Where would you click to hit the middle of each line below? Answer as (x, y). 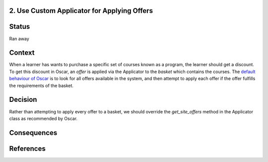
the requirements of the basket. (41, 85)
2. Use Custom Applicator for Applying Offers (81, 11)
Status (20, 27)
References (27, 148)
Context (22, 53)
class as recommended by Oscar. (43, 118)
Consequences (33, 132)
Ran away (19, 39)
